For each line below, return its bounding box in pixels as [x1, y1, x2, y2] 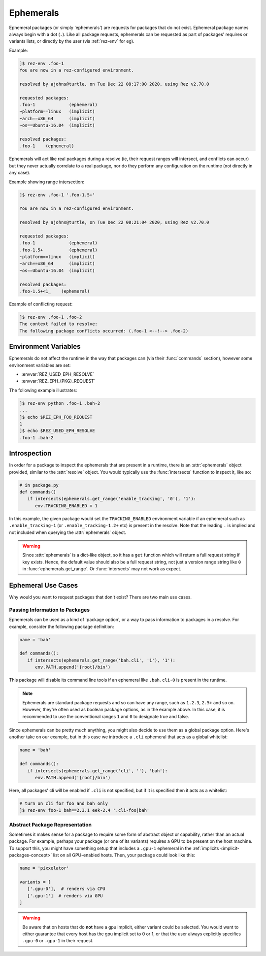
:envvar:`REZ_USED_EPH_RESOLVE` [21, 371, 95, 377]
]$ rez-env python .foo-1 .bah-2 [19, 400, 100, 406]
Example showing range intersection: [9, 179, 85, 185]
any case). [9, 170, 31, 176]
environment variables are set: [9, 362, 71, 368]
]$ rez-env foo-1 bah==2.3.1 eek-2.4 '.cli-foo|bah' [19, 808, 150, 813]
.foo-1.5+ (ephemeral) [19, 247, 98, 253]
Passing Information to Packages [9, 606, 90, 613]
